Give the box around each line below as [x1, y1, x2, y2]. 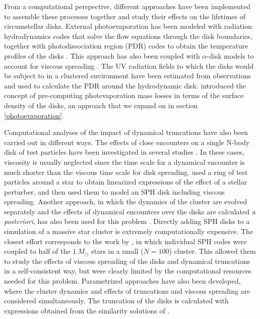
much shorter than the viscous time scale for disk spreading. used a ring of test [4, 166, 248, 177]
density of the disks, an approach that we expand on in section [4, 100, 198, 110]
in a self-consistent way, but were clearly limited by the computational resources [4, 265, 251, 276]
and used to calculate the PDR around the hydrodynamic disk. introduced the [4, 80, 246, 90]
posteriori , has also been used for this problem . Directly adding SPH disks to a [4, 216, 250, 226]
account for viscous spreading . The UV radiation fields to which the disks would [4, 60, 254, 71]
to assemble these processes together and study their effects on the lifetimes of [4, 11, 246, 21]
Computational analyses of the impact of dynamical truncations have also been [4, 127, 248, 138]
